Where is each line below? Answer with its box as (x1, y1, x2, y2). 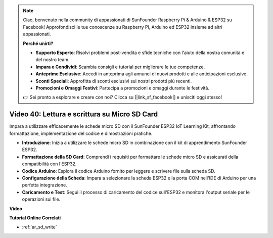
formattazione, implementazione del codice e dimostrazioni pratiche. (9, 130, 153, 136)
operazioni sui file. (22, 196, 61, 202)
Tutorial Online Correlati (9, 215, 61, 221)
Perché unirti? (23, 40, 54, 46)
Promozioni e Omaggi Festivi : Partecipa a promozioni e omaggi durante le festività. (35, 85, 210, 91)
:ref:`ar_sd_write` (22, 224, 58, 230)
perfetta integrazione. (22, 182, 68, 188)
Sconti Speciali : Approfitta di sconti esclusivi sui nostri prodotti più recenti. (35, 78, 192, 84)
